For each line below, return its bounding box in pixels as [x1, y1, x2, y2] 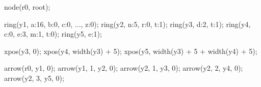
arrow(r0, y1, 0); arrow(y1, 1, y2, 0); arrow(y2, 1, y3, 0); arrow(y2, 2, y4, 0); [4, 63, 243, 73]
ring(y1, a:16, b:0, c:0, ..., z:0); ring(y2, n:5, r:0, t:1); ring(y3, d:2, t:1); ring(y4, [4, 18, 251, 29]
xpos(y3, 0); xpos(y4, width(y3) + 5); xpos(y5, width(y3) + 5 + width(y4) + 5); [4, 45, 257, 56]
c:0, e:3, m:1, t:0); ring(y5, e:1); [4, 28, 102, 39]
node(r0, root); [4, 2, 50, 12]
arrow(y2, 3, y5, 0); [4, 72, 64, 83]
